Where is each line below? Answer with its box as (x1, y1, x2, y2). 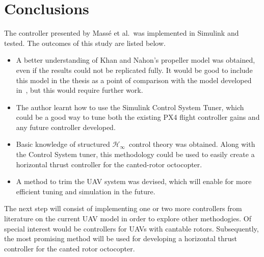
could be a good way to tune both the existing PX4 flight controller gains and (16, 112, 260, 122)
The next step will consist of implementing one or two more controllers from (4, 203, 242, 214)
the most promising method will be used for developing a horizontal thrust (4, 233, 237, 244)
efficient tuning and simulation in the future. (16, 186, 155, 196)
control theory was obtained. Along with (128, 139, 255, 149)
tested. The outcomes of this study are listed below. (4, 37, 166, 48)
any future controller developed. (16, 121, 116, 132)
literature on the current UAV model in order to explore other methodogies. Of (4, 213, 251, 224)
